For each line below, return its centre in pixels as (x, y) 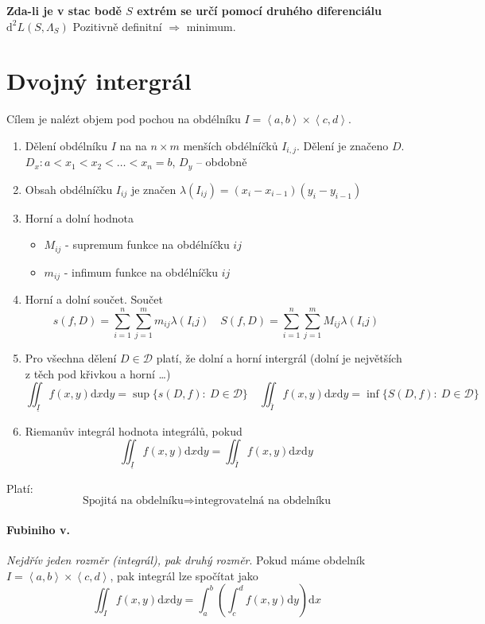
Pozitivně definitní (117, 26)
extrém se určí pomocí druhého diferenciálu (259, 10)
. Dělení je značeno (342, 145)
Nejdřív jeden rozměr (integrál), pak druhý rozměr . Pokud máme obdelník (186, 559)
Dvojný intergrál (99, 81)
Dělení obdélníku (66, 145)
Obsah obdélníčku (69, 189)
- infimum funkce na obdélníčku (141, 271)
